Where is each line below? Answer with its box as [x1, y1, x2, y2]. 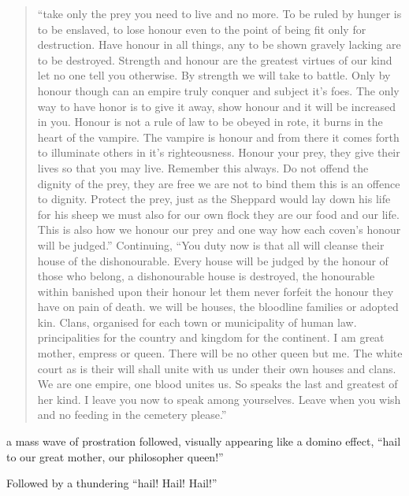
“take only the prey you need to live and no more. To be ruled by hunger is [37, 6, 402, 21]
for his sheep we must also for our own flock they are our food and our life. [37, 205, 400, 222]
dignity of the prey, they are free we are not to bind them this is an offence [37, 175, 400, 191]
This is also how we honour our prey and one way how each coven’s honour [37, 221, 401, 238]
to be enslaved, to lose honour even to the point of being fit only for [37, 20, 366, 37]
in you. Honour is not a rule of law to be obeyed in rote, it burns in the [37, 113, 383, 130]
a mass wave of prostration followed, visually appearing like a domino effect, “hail [6, 433, 401, 450]
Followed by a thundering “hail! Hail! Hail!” [6, 475, 218, 491]
